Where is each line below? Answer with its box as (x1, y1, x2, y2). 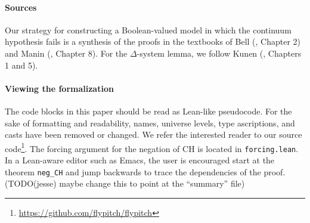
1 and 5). (5, 58, 38, 71)
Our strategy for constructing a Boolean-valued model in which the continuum (5, 23, 292, 36)
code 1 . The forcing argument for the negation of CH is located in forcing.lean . (5, 140, 299, 154)
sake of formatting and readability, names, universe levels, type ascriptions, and (5, 116, 295, 129)
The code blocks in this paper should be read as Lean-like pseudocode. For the (5, 104, 292, 117)
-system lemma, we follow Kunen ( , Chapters (137, 47, 302, 59)
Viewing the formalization (5, 82, 114, 94)
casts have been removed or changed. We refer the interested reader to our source (5, 128, 302, 141)
